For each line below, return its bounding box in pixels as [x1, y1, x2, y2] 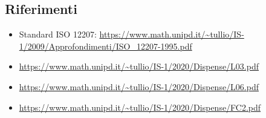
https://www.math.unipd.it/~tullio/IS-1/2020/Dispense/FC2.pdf [19, 100, 261, 113]
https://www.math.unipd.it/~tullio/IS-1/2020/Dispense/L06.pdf [19, 80, 259, 93]
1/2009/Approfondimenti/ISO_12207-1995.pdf [19, 39, 192, 52]
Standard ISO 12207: [19, 28, 97, 41]
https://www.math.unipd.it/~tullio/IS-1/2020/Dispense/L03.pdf [19, 60, 259, 73]
